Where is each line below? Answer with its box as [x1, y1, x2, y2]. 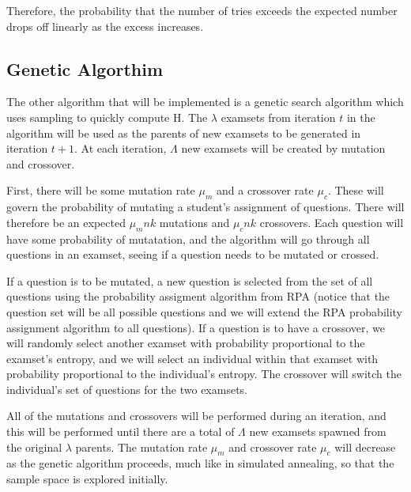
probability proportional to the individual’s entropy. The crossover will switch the [6, 365, 402, 382]
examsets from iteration [221, 108, 336, 125]
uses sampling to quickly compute [6, 108, 170, 125]
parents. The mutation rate [75, 438, 208, 455]
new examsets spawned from [249, 423, 386, 440]
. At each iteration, [74, 140, 167, 157]
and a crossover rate [217, 182, 314, 199]
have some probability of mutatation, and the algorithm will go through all [6, 230, 370, 247]
